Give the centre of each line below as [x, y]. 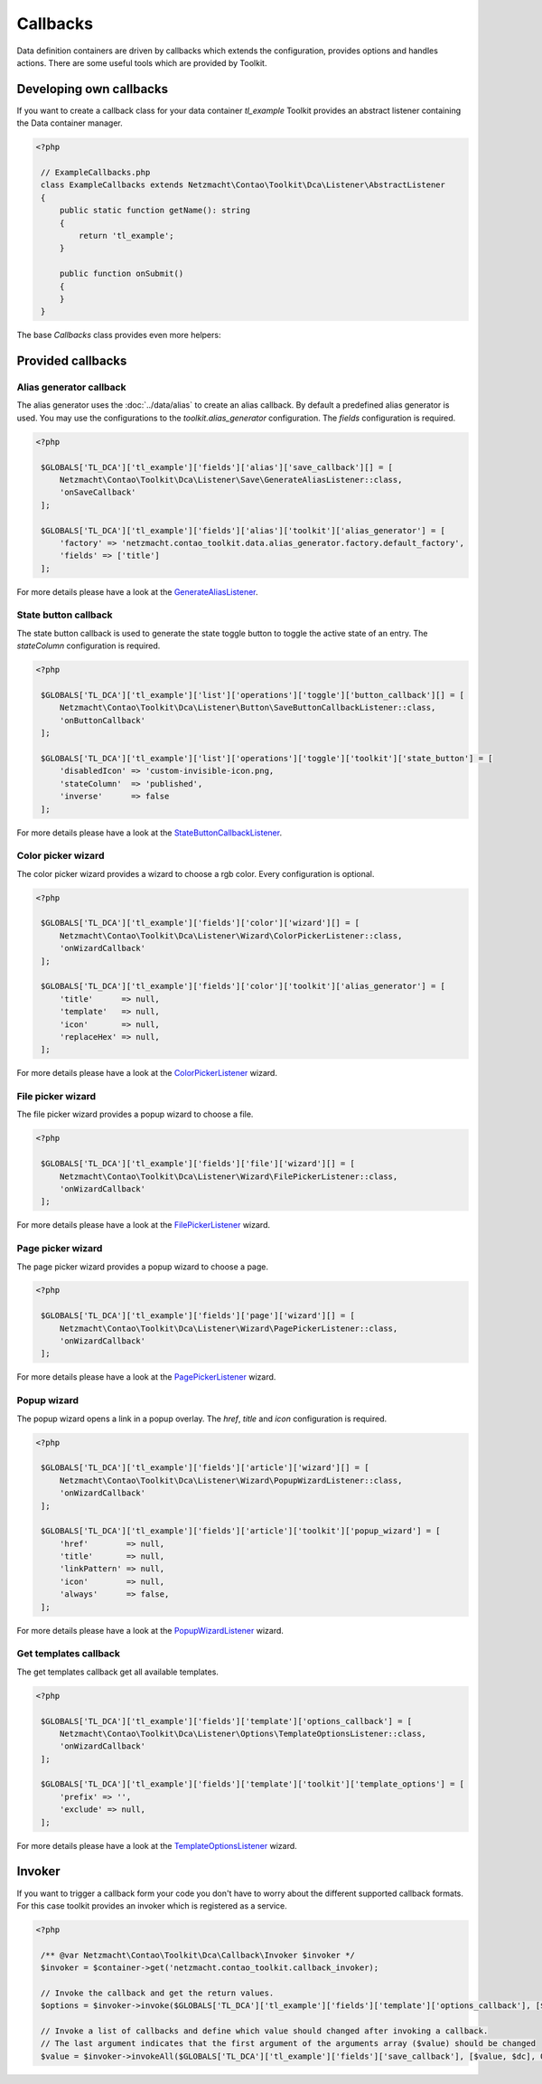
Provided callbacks [72, 361]
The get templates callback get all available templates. [117, 1672]
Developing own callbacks [93, 89]
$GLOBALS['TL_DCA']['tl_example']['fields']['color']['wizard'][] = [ [201, 923]
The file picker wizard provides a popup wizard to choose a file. [135, 1114]
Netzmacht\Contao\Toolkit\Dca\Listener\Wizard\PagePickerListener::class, [229, 1328]
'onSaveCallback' [98, 492]
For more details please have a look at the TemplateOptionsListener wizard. [157, 1845]
